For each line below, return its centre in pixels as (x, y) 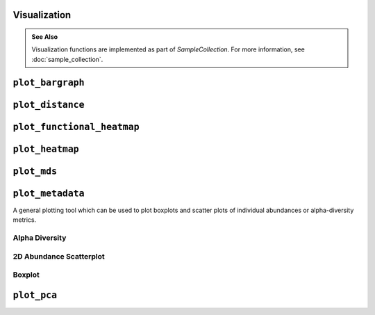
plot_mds (35, 171)
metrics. (25, 220)
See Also (45, 37)
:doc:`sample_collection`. (67, 59)
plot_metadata (49, 193)
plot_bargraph (49, 82)
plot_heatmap (46, 149)
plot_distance (49, 105)
